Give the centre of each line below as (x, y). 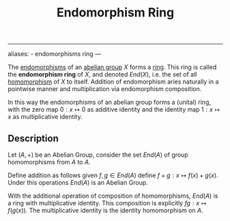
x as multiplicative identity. (45, 117)
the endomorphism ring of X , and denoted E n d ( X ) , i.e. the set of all (102, 75)
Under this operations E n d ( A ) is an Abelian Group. (78, 182)
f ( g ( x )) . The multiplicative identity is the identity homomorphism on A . (105, 210)
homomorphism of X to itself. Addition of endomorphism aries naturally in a (113, 82)
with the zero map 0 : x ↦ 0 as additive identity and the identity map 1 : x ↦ (114, 109)
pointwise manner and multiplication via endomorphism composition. (105, 89)
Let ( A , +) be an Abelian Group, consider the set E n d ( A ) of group (98, 155)
